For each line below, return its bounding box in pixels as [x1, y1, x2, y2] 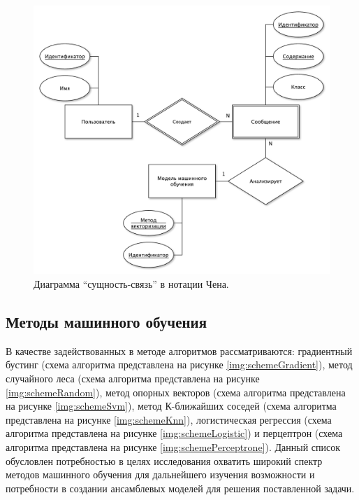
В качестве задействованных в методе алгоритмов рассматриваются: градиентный [6, 343, 353, 358]
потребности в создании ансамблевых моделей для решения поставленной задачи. [6, 480, 355, 495]
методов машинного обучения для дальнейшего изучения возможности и [6, 467, 315, 482]
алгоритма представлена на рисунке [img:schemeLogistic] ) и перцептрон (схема [6, 426, 343, 440]
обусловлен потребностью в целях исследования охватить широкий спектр [6, 453, 323, 468]
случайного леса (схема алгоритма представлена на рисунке [6, 371, 260, 385]
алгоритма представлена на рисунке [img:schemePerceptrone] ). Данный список [6, 439, 341, 454]
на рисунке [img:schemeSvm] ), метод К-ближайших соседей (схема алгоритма [6, 398, 337, 413]
